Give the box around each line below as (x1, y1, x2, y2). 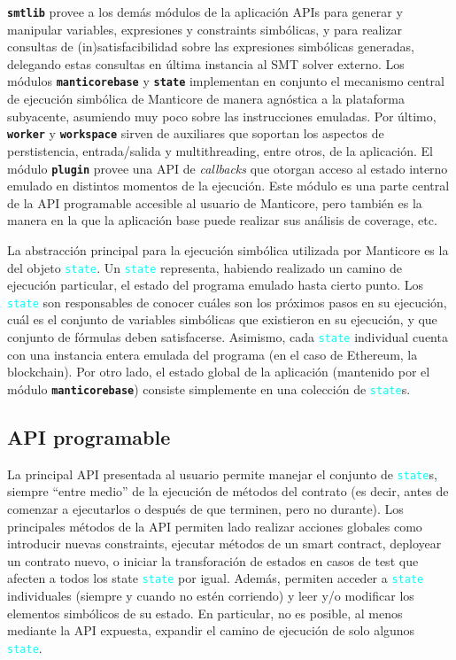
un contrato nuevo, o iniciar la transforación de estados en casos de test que (7, 551, 419, 570)
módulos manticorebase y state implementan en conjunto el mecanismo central (7, 72, 444, 90)
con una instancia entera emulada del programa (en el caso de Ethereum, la (7, 345, 418, 363)
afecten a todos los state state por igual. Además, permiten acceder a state (7, 569, 424, 587)
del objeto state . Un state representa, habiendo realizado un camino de (7, 258, 402, 276)
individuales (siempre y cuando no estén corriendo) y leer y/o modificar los (7, 586, 414, 605)
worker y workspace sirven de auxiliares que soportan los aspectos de (7, 124, 384, 143)
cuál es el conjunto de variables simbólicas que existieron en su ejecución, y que (7, 310, 437, 329)
